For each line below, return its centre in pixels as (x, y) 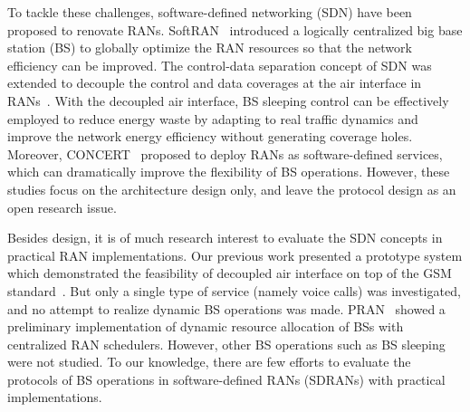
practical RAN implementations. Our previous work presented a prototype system (235, 255)
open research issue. (62, 207)
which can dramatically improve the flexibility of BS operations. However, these (229, 172)
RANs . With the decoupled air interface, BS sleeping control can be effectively (228, 100)
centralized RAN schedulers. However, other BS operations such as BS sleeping (226, 344)
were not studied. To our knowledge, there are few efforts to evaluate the (209, 362)
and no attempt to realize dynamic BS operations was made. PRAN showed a (226, 308)
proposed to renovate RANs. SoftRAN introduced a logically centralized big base (235, 29)
